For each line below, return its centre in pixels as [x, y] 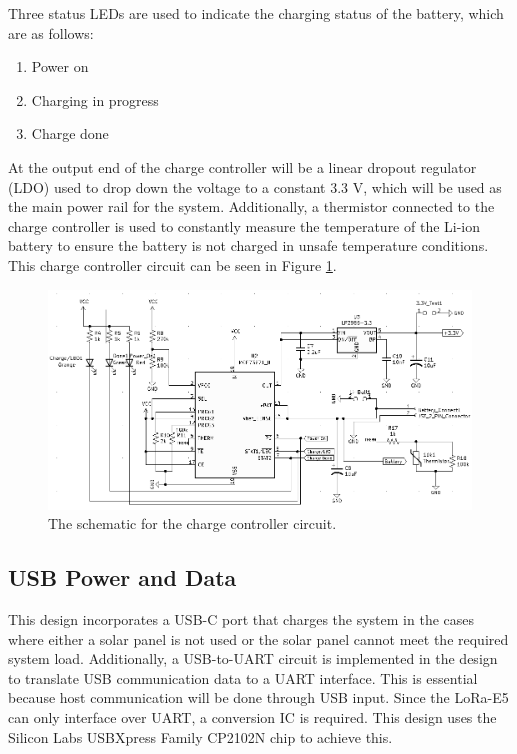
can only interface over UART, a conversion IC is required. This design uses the [252, 717]
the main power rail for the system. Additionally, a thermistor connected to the [251, 206]
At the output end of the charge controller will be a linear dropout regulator [242, 166]
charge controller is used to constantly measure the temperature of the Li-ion [244, 225]
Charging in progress [95, 99]
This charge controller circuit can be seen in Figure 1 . [172, 264]
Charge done [70, 133]
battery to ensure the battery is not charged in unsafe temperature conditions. [248, 245]
